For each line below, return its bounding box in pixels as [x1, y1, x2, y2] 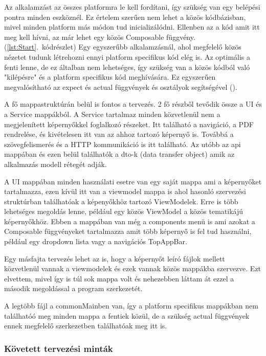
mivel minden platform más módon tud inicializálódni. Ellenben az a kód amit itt [4, 21, 260, 32]
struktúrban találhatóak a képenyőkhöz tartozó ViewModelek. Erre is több [4, 196, 238, 206]
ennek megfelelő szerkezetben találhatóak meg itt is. [4, 320, 167, 331]
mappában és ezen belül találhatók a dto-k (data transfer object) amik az [4, 149, 235, 159]
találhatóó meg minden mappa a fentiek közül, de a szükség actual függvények [4, 310, 250, 321]
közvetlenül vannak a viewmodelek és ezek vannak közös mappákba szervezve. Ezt [4, 263, 261, 274]
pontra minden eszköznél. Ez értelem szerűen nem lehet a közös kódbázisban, [4, 11, 246, 22]
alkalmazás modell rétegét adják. [4, 158, 107, 169]
